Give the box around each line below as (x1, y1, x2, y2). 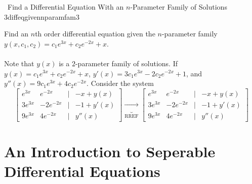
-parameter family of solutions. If (75, 58, 178, 68)
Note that (4, 58, 34, 68)
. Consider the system (87, 78, 154, 88)
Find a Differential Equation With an (7, 2, 124, 12)
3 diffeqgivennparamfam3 (4, 11, 80, 22)
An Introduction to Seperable (4, 141, 216, 162)
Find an (4, 28, 29, 39)
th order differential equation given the (35, 28, 155, 39)
